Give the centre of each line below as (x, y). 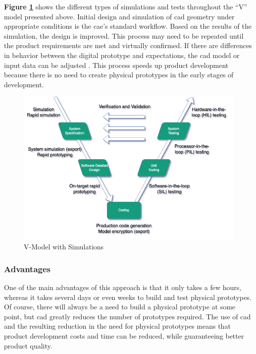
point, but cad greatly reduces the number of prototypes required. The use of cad (128, 316)
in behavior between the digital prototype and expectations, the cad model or (122, 55)
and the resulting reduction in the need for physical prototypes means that (117, 326)
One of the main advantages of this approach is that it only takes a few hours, (123, 287)
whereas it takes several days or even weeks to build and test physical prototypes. (128, 297)
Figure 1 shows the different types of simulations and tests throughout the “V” (126, 6)
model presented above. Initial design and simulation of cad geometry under (119, 16)
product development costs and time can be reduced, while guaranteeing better (124, 336)
